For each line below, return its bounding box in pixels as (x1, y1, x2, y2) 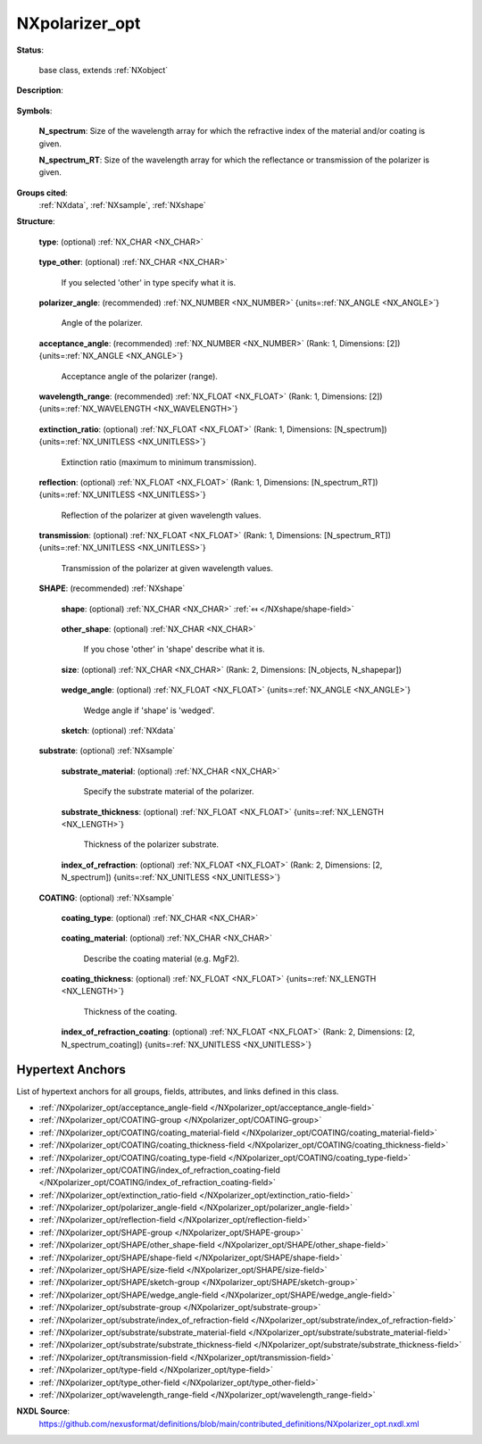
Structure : (16, 216, 55, 227)
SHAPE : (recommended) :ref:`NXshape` (38, 583, 186, 593)
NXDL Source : (16, 1406, 71, 1416)
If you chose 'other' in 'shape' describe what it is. (83, 643, 265, 655)
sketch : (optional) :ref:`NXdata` (61, 726, 176, 735)
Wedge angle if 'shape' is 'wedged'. (83, 705, 215, 716)
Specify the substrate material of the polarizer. (83, 786, 254, 797)
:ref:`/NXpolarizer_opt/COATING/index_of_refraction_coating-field (38, 1165, 281, 1175)
